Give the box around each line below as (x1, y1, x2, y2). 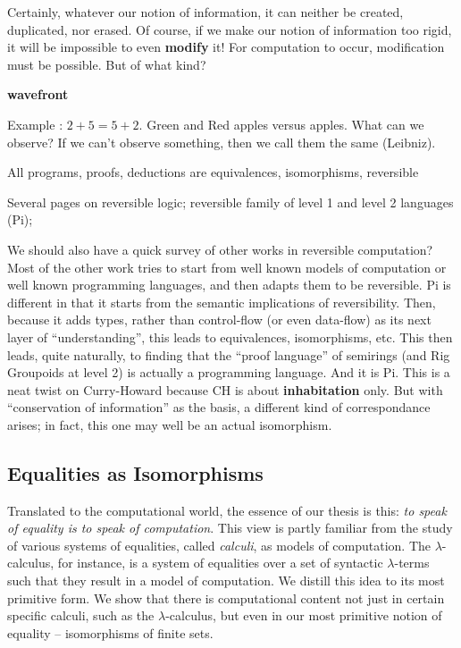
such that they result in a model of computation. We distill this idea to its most (7, 571, 445, 590)
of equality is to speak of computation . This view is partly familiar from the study (7, 518, 453, 537)
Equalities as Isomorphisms (7, 459, 264, 486)
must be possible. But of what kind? (7, 55, 206, 73)
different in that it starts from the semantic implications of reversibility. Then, (7, 292, 436, 311)
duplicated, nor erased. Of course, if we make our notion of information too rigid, (7, 20, 452, 38)
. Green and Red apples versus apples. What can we (138, 114, 424, 133)
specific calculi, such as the (7, 606, 155, 625)
